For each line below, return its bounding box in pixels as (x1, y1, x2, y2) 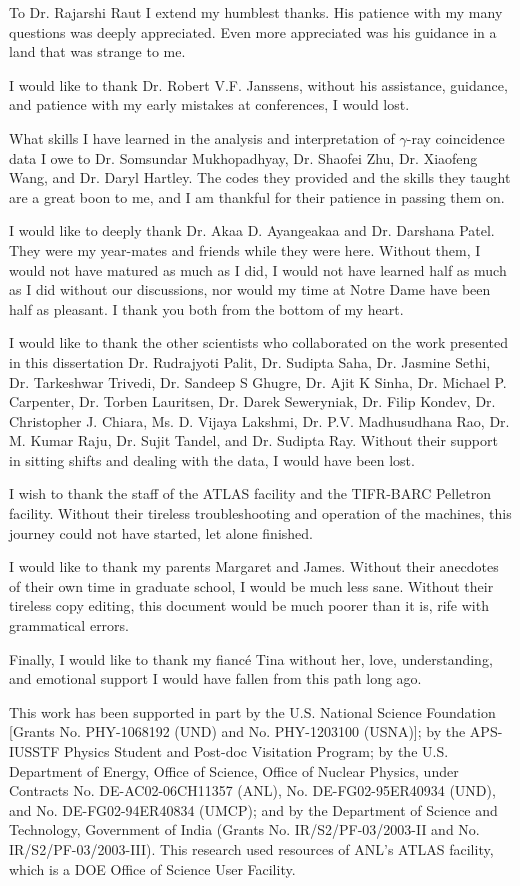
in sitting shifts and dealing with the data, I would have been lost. (9, 449, 415, 470)
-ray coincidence (406, 127, 505, 148)
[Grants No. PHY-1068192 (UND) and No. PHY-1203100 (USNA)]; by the (9, 721, 466, 742)
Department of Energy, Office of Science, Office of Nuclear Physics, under (9, 760, 459, 781)
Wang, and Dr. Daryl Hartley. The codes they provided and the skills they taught (9, 167, 511, 188)
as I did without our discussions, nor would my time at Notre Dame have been (9, 279, 491, 300)
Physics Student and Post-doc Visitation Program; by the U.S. (64, 741, 449, 761)
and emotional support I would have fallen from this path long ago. (9, 668, 422, 689)
